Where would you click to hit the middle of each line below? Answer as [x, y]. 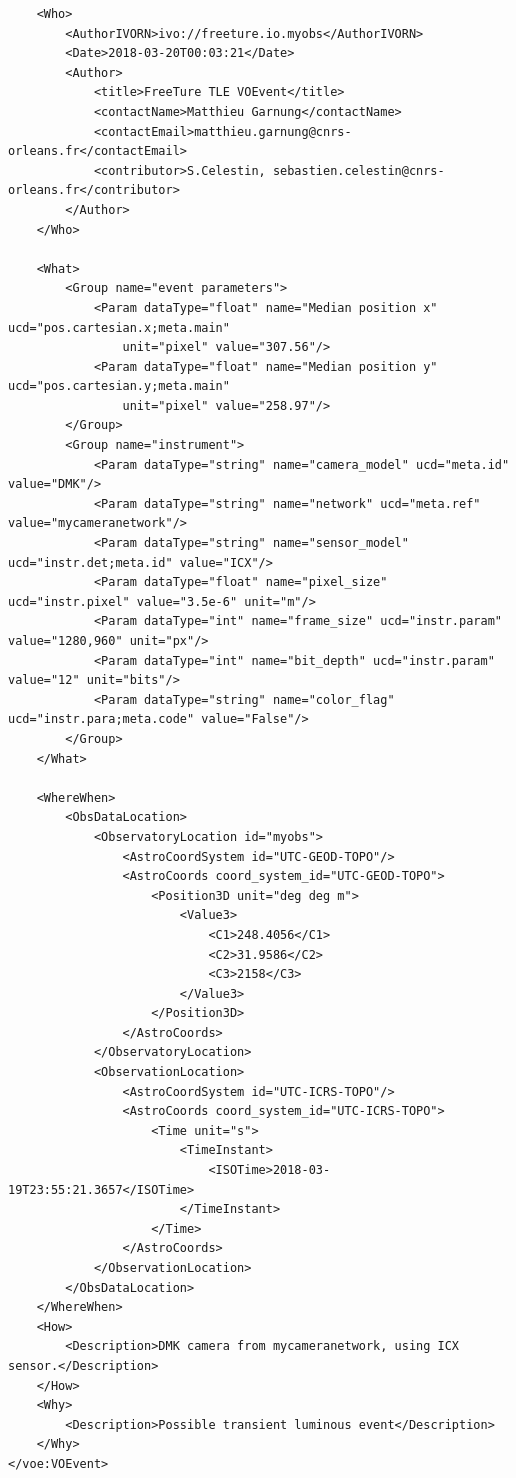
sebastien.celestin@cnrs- [358, 170]
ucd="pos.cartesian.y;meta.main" [119, 386]
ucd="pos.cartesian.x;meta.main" [119, 327]
